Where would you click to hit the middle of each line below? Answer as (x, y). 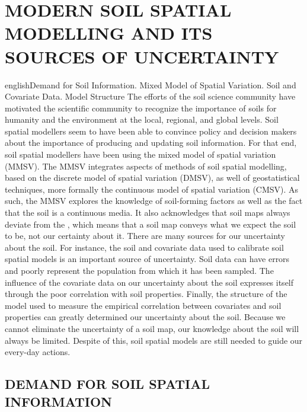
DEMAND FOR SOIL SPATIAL (108, 384)
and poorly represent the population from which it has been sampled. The (139, 270)
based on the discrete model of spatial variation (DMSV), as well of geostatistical (152, 178)
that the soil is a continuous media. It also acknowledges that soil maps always (148, 213)
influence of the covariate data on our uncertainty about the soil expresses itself (149, 282)
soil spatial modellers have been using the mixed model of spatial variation (140, 154)
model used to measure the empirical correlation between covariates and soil (143, 305)
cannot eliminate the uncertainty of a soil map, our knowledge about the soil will (152, 328)
